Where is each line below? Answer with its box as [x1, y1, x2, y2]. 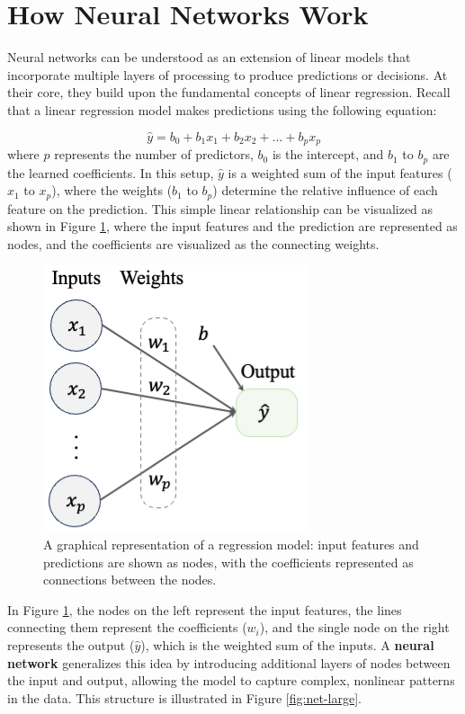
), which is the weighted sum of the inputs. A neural [140, 636, 434, 655]
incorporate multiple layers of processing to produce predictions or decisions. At [7, 65, 448, 84]
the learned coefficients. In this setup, [7, 163, 214, 182]
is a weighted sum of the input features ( [228, 163, 452, 182]
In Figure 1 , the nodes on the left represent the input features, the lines [7, 600, 402, 619]
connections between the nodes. [43, 570, 217, 589]
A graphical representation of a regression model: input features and [43, 535, 419, 554]
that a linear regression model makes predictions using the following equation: [7, 100, 437, 119]
